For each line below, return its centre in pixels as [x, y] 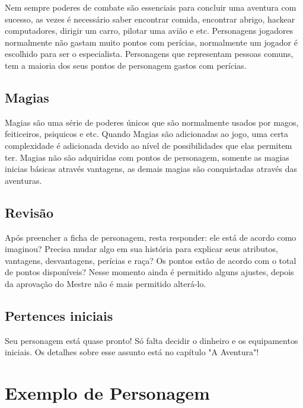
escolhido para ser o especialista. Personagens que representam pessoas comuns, [149, 54]
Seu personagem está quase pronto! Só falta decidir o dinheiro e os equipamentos [151, 340]
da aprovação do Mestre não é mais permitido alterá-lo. [106, 283]
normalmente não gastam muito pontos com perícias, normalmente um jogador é [151, 42]
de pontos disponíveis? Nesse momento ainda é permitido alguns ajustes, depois [149, 272]
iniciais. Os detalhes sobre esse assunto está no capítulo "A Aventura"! [132, 352]
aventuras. [23, 180]
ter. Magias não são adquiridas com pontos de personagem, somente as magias [147, 157]
